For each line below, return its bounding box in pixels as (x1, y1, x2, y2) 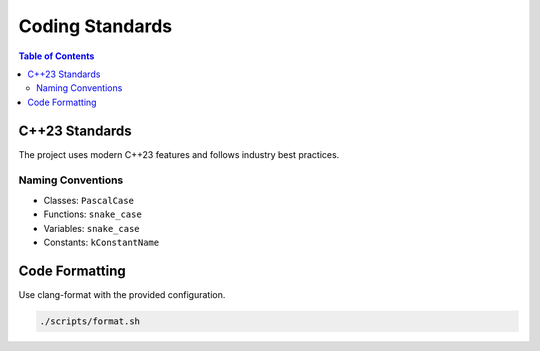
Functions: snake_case (43, 208, 142, 220)
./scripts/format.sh (39, 315, 140, 327)
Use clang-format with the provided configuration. (18, 288, 226, 300)
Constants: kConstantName (43, 236, 160, 248)
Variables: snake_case (43, 222, 140, 234)
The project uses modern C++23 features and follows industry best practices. (18, 148, 340, 160)
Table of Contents (18, 50, 95, 62)
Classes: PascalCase (43, 194, 135, 206)
